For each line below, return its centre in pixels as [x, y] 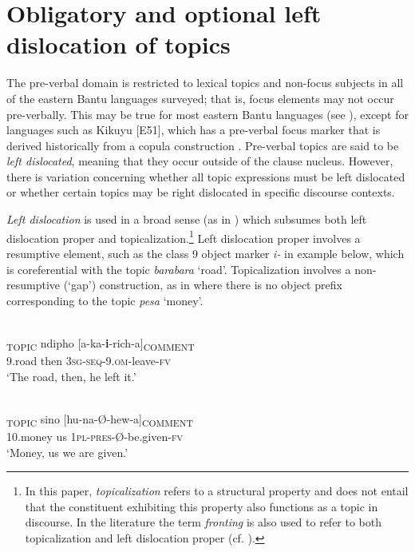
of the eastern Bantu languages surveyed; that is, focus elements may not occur [200, 98]
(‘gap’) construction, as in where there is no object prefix [203, 285]
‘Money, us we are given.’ [67, 452]
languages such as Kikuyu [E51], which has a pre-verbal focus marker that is [194, 130]
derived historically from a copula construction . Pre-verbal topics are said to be [203, 145]
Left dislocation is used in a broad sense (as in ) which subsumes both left [187, 219]
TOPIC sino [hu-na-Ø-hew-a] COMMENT [100, 419]
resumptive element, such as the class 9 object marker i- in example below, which [206, 253]
